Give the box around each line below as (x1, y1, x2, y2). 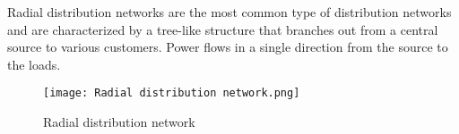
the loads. (7, 54, 61, 73)
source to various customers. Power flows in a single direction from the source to (7, 38, 448, 56)
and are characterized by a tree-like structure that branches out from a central (7, 20, 438, 38)
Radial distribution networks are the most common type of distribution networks (7, 3, 452, 21)
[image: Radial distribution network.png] (43, 87, 300, 100)
